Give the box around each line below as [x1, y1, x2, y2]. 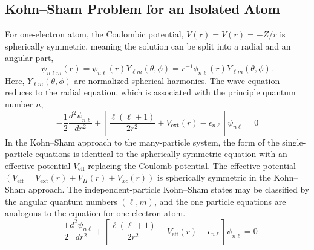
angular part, [5, 51, 54, 64]
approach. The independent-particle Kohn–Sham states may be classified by [28, 183, 310, 196]
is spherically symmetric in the [157, 171, 271, 184]
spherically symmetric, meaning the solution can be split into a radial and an [5, 39, 291, 52]
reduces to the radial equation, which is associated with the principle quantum [5, 86, 296, 98]
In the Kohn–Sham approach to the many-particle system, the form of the [5, 135, 280, 148]
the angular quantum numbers [5, 194, 117, 207]
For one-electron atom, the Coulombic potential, [5, 28, 184, 40]
